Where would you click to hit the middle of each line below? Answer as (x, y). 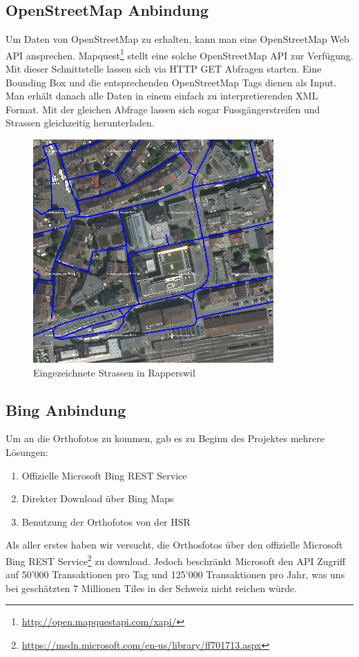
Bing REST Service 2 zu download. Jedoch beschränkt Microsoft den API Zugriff (176, 560)
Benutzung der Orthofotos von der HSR (106, 521)
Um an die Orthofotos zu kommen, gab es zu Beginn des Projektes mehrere (165, 438)
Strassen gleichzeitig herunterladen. (80, 123)
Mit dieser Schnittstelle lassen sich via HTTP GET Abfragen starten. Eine (164, 69)
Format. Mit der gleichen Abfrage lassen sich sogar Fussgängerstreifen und (163, 109)
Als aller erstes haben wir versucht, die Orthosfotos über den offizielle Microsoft (174, 545)
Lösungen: (27, 452)
